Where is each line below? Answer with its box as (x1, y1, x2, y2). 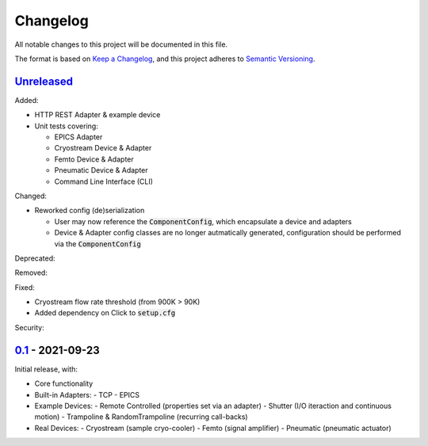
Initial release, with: (14, 364, 78, 374)
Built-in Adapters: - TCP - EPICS (34, 390, 140, 399)
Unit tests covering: (34, 121, 98, 131)
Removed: (14, 268, 48, 277)
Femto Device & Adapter (54, 154, 134, 164)
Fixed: (14, 282, 35, 292)
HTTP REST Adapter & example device (34, 110, 161, 120)
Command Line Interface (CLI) (54, 177, 154, 186)
